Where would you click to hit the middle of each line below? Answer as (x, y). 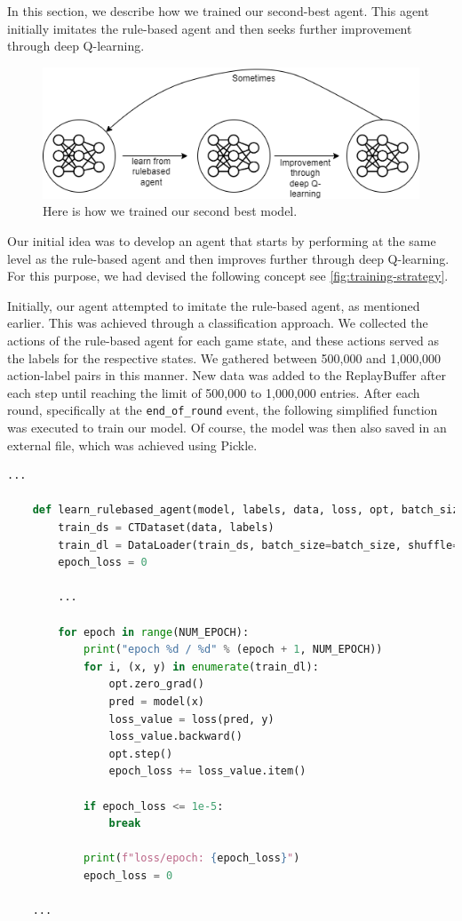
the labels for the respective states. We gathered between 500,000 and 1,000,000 (224, 357)
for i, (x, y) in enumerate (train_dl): (201, 667)
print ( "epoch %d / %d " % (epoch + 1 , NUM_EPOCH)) (233, 650)
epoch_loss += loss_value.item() (207, 771)
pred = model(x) (156, 701)
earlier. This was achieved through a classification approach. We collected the (218, 323)
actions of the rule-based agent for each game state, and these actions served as (223, 341)
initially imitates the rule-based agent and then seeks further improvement (210, 28)
